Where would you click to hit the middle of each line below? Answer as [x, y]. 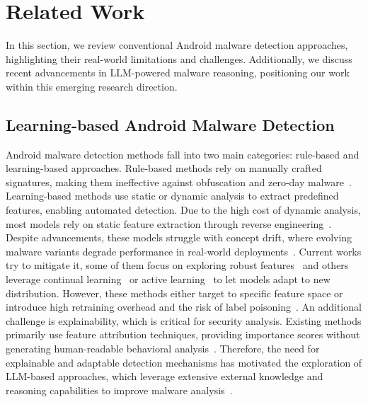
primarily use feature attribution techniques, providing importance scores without [183, 334]
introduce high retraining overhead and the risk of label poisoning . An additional [184, 307]
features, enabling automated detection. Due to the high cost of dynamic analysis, [183, 210]
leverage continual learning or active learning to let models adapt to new [168, 279]
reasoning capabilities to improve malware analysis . [119, 390]
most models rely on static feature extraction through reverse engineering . [169, 223]
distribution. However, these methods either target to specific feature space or [174, 293]
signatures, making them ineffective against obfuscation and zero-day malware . [179, 182]
